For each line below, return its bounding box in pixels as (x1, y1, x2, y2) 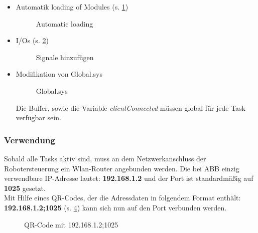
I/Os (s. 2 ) (16, 35, 49, 46)
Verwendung (4, 133, 55, 146)
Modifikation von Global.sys (16, 69, 102, 79)
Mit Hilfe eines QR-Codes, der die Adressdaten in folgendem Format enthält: (4, 192, 241, 203)
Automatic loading (36, 18, 93, 29)
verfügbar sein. (16, 112, 61, 123)
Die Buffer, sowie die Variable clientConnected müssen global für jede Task (16, 102, 245, 113)
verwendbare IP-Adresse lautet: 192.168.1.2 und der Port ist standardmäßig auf (4, 173, 253, 183)
